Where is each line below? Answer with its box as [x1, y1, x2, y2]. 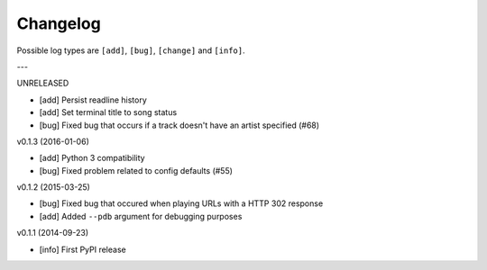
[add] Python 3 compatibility [39, 153, 145, 164]
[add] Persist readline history [39, 94, 148, 105]
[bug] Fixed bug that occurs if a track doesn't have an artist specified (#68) [39, 120, 320, 130]
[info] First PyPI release [39, 244, 126, 255]
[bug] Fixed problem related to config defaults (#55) [39, 165, 234, 175]
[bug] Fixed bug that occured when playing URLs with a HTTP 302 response [39, 198, 324, 209]
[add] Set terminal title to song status [39, 107, 178, 118]
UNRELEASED [16, 77, 69, 89]
